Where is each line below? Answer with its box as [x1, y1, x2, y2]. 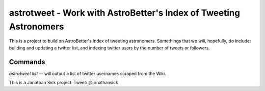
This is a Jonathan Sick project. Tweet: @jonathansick [9, 80, 119, 86]
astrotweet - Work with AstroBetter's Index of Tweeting [9, 7, 240, 18]
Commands [9, 58, 46, 66]
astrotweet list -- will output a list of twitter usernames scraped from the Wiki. [9, 70, 166, 76]
